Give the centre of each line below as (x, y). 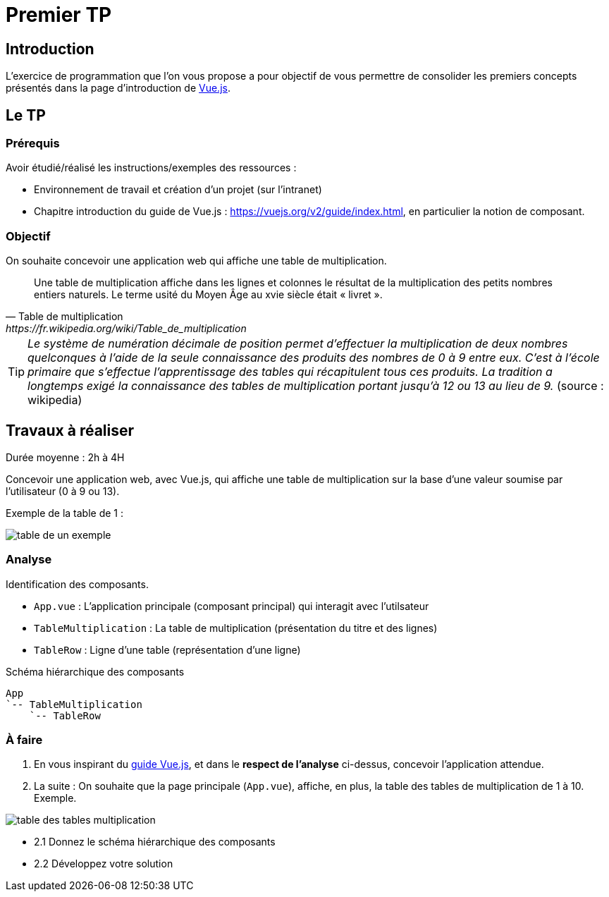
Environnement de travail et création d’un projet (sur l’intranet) (178, 190)
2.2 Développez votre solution (104, 864)
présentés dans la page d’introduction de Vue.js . (118, 88)
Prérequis (33, 144)
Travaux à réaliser (70, 430)
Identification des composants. (77, 584)
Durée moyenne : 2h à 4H (65, 457)
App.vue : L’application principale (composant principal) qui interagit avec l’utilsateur (232, 606)
